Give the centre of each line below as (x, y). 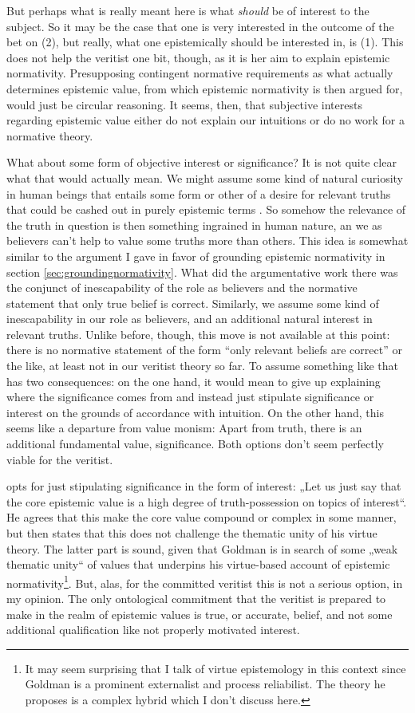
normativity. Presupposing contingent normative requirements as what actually (200, 73)
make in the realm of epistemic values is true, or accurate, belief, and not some (200, 614)
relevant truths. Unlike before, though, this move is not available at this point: (198, 334)
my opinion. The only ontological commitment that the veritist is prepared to (196, 599)
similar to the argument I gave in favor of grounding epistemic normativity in (196, 256)
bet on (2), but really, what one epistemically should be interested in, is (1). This (205, 42)
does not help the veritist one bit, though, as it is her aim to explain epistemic (198, 57)
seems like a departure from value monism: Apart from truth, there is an (184, 428)
